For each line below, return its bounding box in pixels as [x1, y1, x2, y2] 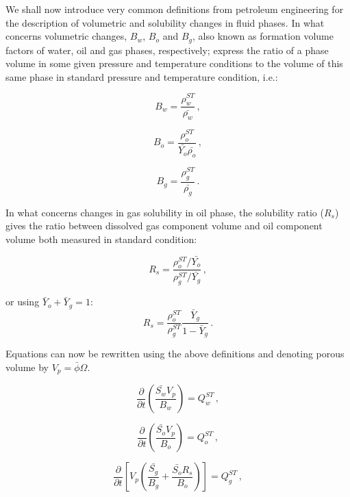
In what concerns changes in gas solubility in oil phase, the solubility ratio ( [5, 205, 324, 219]
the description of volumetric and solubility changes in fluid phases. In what [5, 15, 325, 29]
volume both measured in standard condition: [5, 231, 197, 246]
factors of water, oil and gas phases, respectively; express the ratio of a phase [5, 42, 329, 57]
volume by [5, 359, 49, 374]
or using [5, 294, 40, 309]
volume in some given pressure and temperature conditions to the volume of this [5, 56, 343, 71]
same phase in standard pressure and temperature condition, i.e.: [5, 69, 278, 84]
